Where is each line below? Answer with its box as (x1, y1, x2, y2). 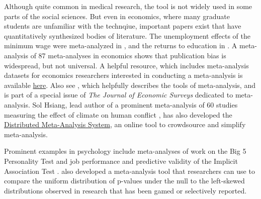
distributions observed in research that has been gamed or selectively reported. (4, 185, 247, 195)
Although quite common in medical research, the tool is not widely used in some (4, 1, 252, 11)
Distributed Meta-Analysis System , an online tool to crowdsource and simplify (4, 119, 246, 130)
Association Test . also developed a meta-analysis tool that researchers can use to (4, 165, 255, 176)
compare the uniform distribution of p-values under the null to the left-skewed (4, 175, 245, 186)
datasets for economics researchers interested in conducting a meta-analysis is (4, 70, 243, 80)
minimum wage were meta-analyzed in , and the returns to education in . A (4, 40, 237, 51)
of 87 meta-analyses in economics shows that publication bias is (30, 50, 226, 60)
